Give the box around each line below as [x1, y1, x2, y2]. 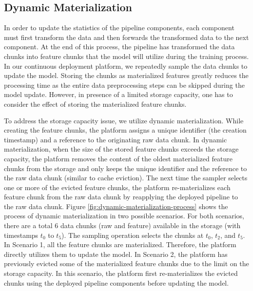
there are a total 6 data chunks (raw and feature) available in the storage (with [4, 220, 241, 231]
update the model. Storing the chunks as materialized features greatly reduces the [4, 70, 249, 80]
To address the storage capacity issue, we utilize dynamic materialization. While [4, 115, 244, 125]
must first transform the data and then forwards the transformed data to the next [4, 32, 249, 42]
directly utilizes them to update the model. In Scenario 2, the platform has [4, 249, 228, 259]
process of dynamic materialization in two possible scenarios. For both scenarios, [4, 211, 244, 221]
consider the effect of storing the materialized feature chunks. [4, 98, 187, 109]
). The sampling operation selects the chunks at [61, 230, 204, 240]
